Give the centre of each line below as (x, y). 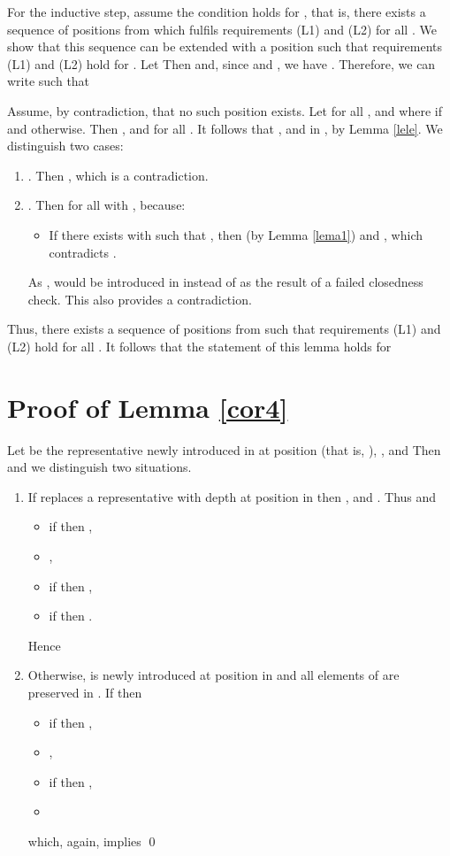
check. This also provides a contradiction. (140, 299)
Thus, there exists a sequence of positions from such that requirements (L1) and (224, 329)
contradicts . (83, 252)
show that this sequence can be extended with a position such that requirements (225, 46)
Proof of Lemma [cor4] (148, 407)
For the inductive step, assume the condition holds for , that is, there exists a (217, 12)
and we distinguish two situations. (99, 467)
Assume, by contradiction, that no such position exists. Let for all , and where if (225, 110)
